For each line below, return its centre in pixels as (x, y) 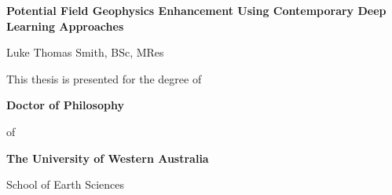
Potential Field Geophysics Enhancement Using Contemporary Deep (196, 10)
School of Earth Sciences (66, 184)
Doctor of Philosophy (65, 105)
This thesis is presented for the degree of (104, 78)
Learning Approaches (65, 26)
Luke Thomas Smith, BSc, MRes (85, 52)
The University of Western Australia (108, 158)
